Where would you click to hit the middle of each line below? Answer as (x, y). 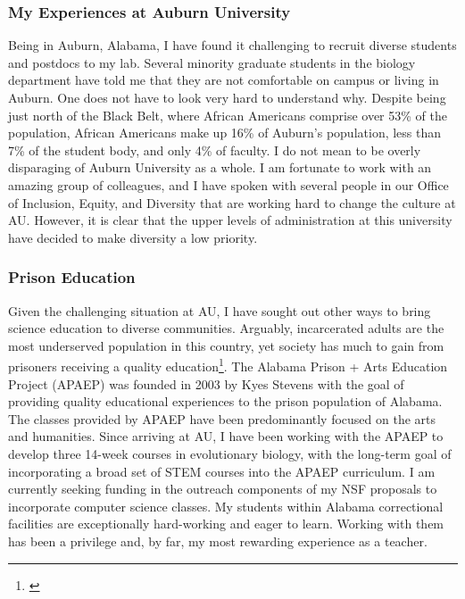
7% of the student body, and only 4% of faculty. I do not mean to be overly (215, 150)
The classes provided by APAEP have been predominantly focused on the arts (222, 418)
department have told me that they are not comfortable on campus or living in (224, 80)
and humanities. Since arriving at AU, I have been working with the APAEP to (226, 436)
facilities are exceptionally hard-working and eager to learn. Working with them (226, 524)
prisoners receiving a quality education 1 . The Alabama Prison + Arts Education (228, 365)
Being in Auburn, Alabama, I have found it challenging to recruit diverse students (232, 45)
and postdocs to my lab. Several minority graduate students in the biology (212, 62)
